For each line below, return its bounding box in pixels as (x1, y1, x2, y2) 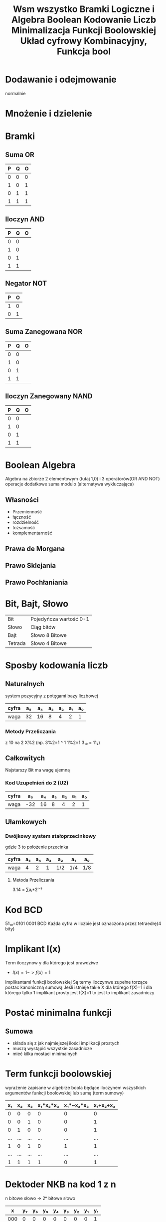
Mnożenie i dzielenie (5, 108, 92, 119)
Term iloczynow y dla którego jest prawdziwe (5, 960, 98, 966)
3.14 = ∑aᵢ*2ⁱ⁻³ (12, 887, 42, 893)
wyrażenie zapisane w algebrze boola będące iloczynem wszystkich (5, 1085, 146, 1091)
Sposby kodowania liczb (5, 660, 108, 671)
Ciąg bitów (30, 624, 56, 631)
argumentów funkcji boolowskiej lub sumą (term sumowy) (5, 1090, 124, 1096)
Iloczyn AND (5, 215, 45, 223)
